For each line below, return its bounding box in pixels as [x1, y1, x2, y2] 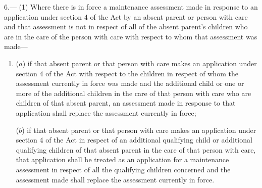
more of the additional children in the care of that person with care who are [16, 87, 251, 98]
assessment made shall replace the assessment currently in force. [16, 174, 215, 184]
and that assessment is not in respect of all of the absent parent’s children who [4, 21, 248, 32]
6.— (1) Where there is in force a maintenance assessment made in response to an [4, 2, 258, 12]
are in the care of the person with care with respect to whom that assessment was [4, 31, 257, 41]
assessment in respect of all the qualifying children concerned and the [16, 164, 231, 174]
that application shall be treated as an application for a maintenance [16, 154, 229, 165]
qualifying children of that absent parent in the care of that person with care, [16, 144, 256, 155]
